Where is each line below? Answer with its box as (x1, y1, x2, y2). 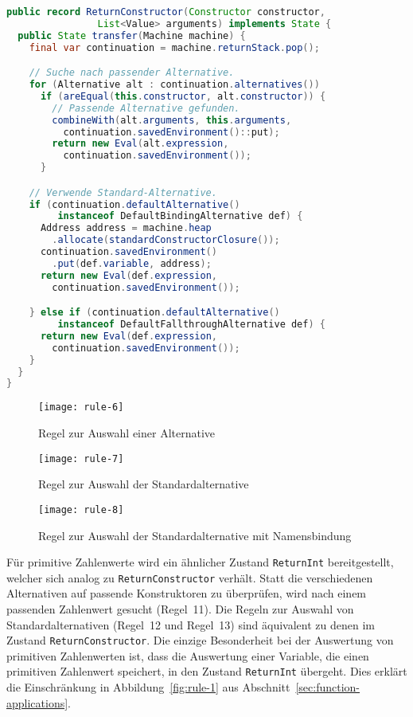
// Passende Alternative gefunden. (52, 102, 240, 114)
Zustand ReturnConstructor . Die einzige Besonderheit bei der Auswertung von (6, 632, 394, 648)
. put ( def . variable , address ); (52, 257, 212, 269)
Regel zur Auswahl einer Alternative (38, 425, 216, 441)
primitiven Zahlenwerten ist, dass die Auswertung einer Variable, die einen (6, 647, 369, 664)
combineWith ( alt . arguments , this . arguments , (52, 114, 292, 126)
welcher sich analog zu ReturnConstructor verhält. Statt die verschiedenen (6, 569, 373, 586)
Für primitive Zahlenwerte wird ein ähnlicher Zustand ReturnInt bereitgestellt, (6, 554, 394, 570)
